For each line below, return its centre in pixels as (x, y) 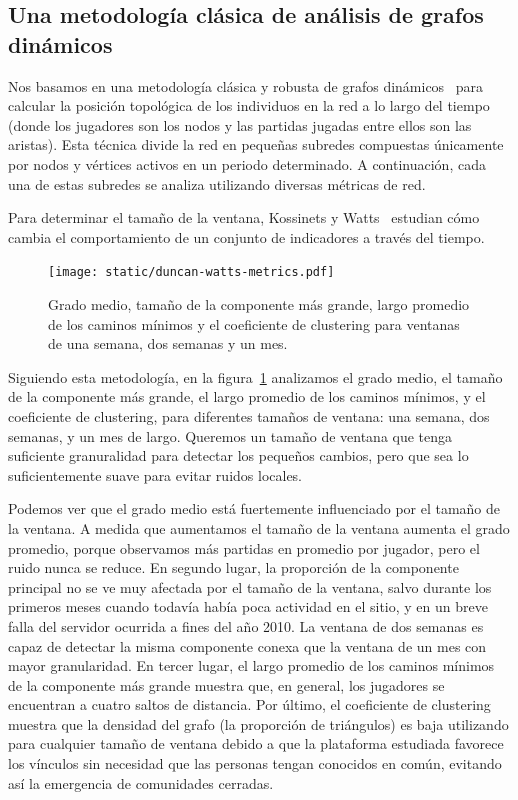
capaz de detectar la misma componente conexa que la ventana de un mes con (247, 645)
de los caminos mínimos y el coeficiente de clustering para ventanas (254, 323)
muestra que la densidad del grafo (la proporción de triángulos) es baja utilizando (258, 723)
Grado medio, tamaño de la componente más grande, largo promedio (259, 304)
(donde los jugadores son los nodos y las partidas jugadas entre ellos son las (240, 124)
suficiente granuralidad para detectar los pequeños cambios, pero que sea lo (238, 455)
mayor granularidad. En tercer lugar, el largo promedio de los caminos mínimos (251, 665)
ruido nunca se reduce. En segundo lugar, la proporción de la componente (233, 567)
